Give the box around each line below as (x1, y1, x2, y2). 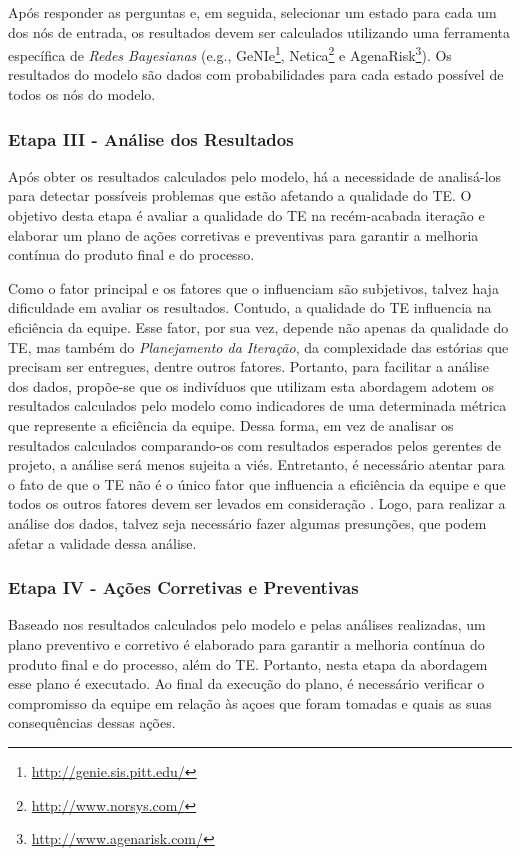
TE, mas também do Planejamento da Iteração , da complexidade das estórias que (8, 336, 509, 357)
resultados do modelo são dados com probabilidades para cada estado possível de (8, 64, 504, 85)
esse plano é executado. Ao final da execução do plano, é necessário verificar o (8, 673, 485, 694)
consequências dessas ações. (8, 712, 176, 733)
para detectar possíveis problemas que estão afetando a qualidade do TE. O (8, 185, 472, 206)
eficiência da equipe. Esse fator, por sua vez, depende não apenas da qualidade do (8, 317, 509, 337)
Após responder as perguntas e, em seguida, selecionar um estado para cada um (8, 2, 497, 22)
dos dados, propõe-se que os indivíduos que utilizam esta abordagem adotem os (8, 375, 494, 396)
